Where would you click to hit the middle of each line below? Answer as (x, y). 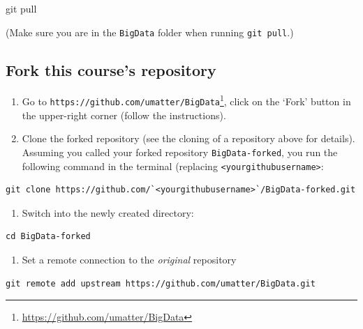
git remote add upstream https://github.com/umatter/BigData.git (161, 283)
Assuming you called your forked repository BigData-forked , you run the (180, 152)
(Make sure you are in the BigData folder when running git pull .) (150, 32)
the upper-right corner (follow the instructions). (124, 115)
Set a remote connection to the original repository (129, 260)
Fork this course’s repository (111, 69)
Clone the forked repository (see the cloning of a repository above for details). (188, 138)
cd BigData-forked (48, 237)
